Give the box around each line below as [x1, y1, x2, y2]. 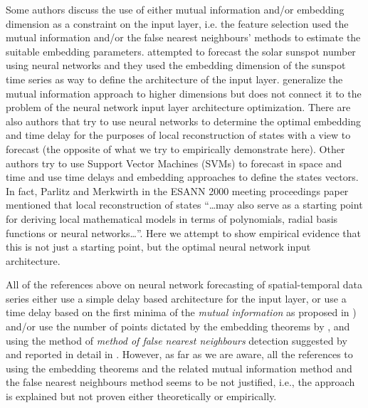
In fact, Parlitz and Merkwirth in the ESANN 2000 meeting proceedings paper [6, 183, 349, 198]
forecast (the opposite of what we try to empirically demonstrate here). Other [6, 141, 345, 156]
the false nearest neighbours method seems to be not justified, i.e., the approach [6, 375, 355, 389]
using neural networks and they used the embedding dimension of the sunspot [6, 58, 346, 73]
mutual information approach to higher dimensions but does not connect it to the [6, 85, 362, 100]
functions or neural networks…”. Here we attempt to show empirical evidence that [6, 225, 361, 240]
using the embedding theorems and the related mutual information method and [6, 360, 352, 375]
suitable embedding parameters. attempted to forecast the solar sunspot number [6, 43, 356, 58]
